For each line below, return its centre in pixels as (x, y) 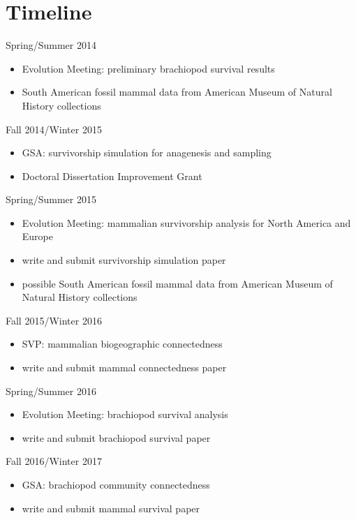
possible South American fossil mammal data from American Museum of (177, 283)
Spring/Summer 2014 (51, 45)
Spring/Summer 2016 (51, 391)
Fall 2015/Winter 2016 (54, 320)
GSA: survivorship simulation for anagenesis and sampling (147, 153)
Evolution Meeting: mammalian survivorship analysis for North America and (186, 222)
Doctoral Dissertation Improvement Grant (112, 176)
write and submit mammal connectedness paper (124, 367)
